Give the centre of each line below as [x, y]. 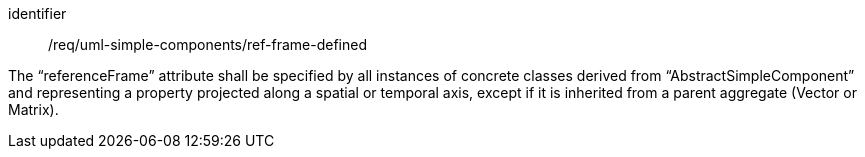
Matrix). [33, 109]
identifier [37, 13]
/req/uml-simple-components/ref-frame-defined [207, 44]
